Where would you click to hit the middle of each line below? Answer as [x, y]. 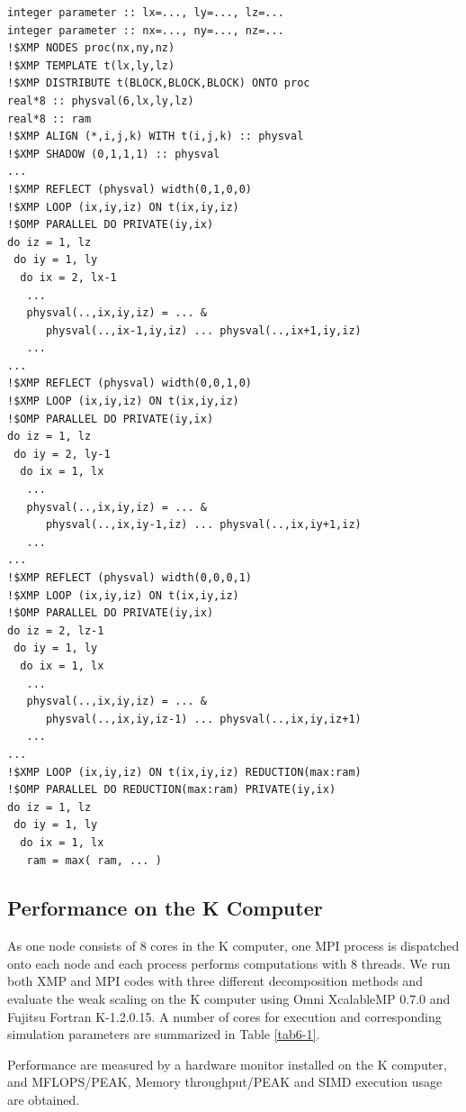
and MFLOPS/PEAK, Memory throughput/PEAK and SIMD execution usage [225, 1082]
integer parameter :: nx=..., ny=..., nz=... [146, 30]
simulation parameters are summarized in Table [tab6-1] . [164, 1034]
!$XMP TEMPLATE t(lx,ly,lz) [91, 65]
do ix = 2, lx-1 [68, 277]
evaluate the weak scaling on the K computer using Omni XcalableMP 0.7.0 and [229, 999]
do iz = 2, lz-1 [56, 630]
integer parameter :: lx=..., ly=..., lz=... [146, 13]
